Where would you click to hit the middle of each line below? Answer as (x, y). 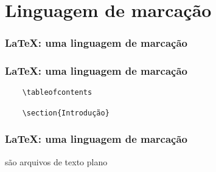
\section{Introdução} (66, 113)
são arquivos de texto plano (56, 161)
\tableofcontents (57, 93)
